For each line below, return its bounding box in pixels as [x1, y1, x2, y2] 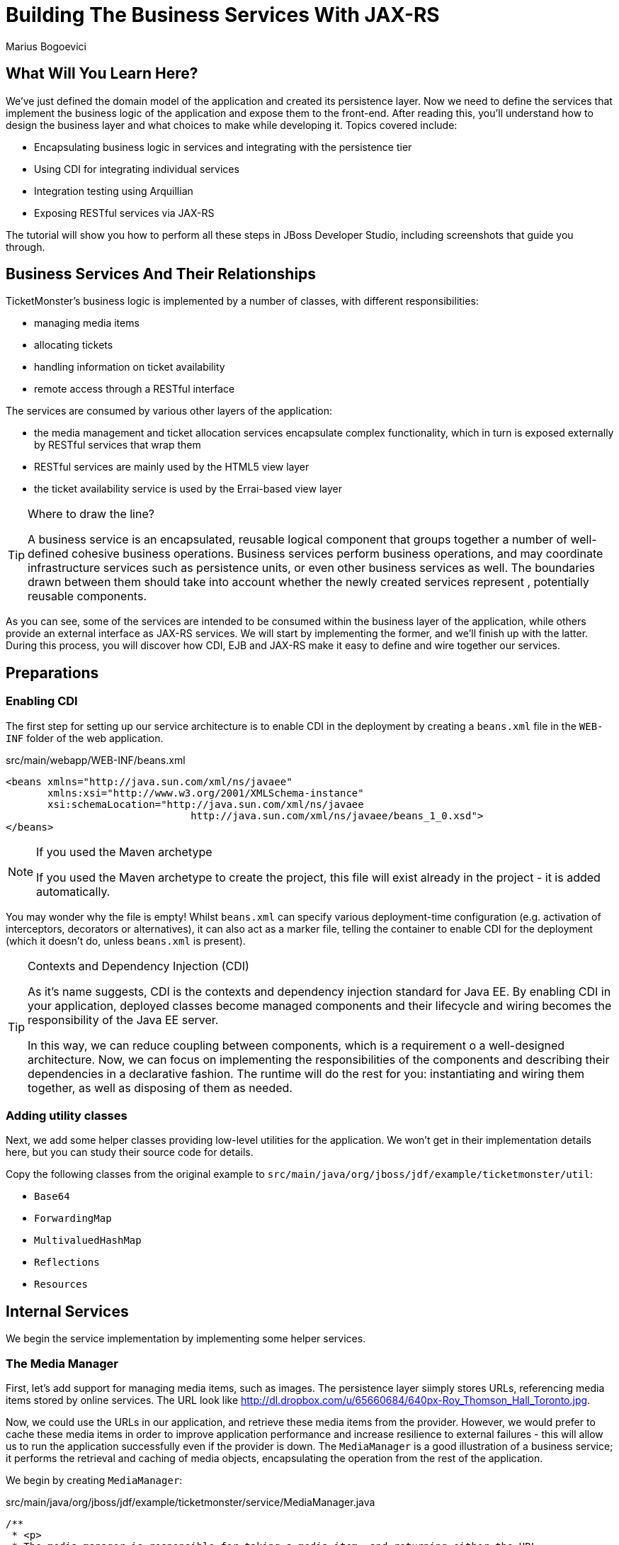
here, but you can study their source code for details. [6, 1146, 254, 1159]
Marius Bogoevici [6, 40, 86, 52]
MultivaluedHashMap [34, 1235, 142, 1247]
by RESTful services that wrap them [34, 439, 201, 451]
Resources [34, 1279, 88, 1291]
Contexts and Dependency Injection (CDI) [28, 958, 249, 973]
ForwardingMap [34, 1213, 112, 1225]
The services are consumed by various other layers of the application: [6, 405, 332, 417]
